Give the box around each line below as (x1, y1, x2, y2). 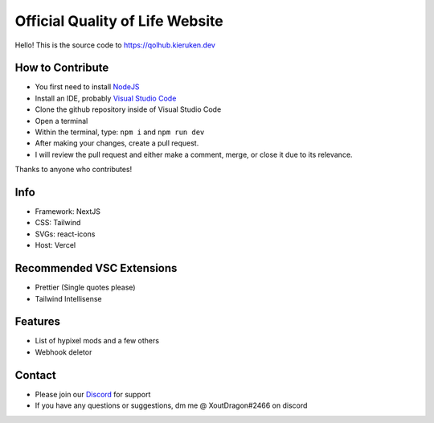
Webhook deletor (35, 347, 92, 357)
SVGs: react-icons (35, 229, 96, 239)
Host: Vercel (35, 240, 76, 250)
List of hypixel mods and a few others (35, 336, 160, 346)
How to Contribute (14, 61, 109, 75)
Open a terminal (35, 116, 88, 125)
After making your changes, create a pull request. (35, 138, 199, 148)
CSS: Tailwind (35, 218, 81, 228)
